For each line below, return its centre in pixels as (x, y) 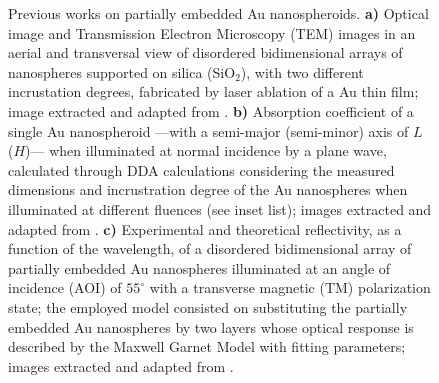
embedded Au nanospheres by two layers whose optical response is (211, 326)
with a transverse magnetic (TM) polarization (290, 287)
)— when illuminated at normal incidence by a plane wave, (206, 150)
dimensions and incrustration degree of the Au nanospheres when (208, 189)
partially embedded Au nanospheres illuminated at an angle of (199, 267)
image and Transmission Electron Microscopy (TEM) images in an (212, 32)
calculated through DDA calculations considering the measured (201, 169)
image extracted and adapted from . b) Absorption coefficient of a (211, 110)
